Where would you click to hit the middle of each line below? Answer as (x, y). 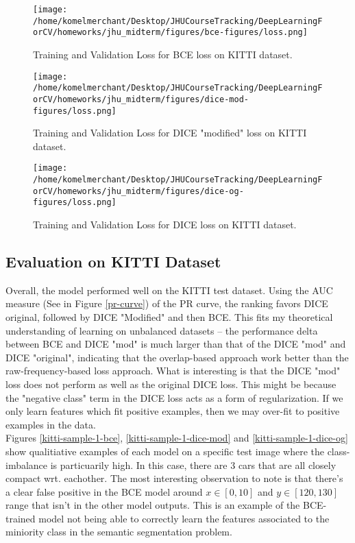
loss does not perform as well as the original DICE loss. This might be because (171, 384)
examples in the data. (51, 424)
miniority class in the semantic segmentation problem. (119, 532)
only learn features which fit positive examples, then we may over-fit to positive (173, 411)
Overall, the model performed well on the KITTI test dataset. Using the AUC (169, 290)
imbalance (27, 464)
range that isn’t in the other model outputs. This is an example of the (153, 505)
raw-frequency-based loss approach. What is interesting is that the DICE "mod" (173, 371)
